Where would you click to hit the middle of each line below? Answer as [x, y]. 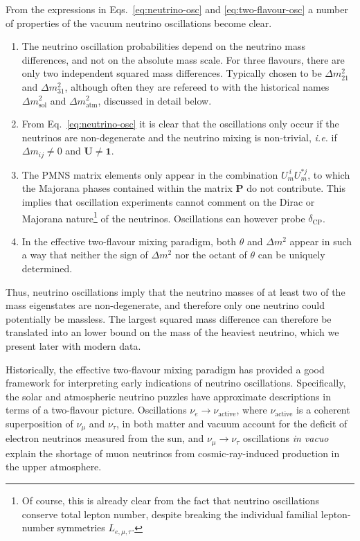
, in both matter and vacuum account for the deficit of [232, 423]
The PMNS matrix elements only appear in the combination [150, 174]
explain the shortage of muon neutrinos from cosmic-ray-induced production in [173, 453]
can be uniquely [291, 255]
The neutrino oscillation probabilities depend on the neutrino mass [163, 46]
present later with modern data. [73, 345]
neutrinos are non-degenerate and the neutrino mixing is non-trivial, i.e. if [179, 137]
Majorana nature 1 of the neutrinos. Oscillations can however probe [163, 217]
